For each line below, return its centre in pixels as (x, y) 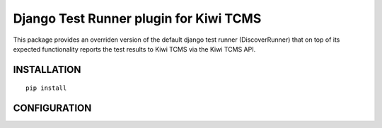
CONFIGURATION (52, 109)
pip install (46, 88)
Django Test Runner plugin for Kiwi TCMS (137, 18)
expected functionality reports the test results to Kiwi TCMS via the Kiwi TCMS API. (134, 49)
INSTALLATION (47, 70)
